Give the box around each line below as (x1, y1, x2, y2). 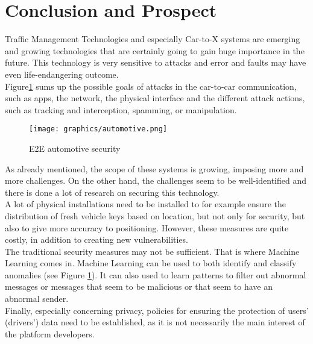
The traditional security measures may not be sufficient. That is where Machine (5, 245, 300, 257)
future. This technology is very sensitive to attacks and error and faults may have (5, 56, 306, 69)
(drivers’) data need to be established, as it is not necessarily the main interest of (5, 316, 305, 328)
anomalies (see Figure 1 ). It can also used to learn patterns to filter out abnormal (5, 268, 306, 281)
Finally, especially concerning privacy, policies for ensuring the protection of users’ (5, 304, 309, 316)
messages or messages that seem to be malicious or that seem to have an (5, 280, 273, 293)
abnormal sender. (5, 292, 69, 305)
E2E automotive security (29, 142, 121, 154)
